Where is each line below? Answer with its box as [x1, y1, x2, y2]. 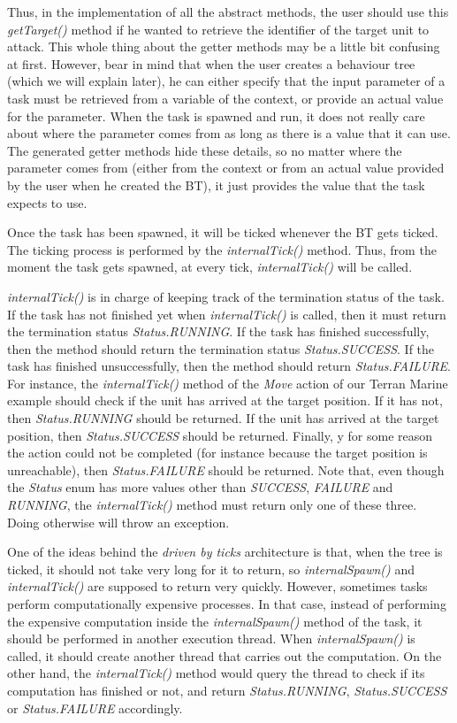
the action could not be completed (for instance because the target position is [7, 443, 428, 462]
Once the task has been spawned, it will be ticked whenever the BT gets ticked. [7, 223, 438, 242]
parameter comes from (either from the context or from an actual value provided [7, 158, 445, 177]
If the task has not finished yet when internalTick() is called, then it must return [7, 304, 446, 323]
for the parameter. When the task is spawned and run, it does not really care [7, 106, 425, 125]
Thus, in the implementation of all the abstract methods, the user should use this [7, 3, 449, 20]
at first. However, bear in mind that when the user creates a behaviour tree [7, 54, 415, 73]
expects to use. [7, 193, 88, 212]
